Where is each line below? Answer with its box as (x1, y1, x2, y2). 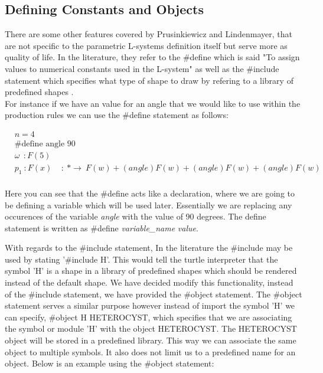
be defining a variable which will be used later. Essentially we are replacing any (5, 198, 292, 211)
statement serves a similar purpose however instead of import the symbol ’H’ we (5, 299, 295, 312)
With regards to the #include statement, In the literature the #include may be (5, 241, 293, 254)
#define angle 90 (14, 140, 76, 148)
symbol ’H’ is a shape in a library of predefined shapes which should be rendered (5, 264, 297, 277)
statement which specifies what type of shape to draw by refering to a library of (5, 74, 293, 86)
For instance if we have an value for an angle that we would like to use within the (5, 97, 301, 109)
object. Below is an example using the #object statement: (5, 357, 214, 369)
